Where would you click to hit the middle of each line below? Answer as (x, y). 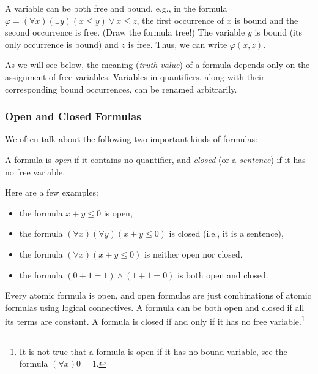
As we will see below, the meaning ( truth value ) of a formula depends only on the (157, 65)
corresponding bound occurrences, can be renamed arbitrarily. (121, 89)
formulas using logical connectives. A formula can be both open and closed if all (155, 307)
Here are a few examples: (52, 192)
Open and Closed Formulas (73, 116)
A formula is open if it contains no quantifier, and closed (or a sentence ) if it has (155, 159)
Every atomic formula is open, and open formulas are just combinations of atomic (158, 295)
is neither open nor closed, (193, 254)
